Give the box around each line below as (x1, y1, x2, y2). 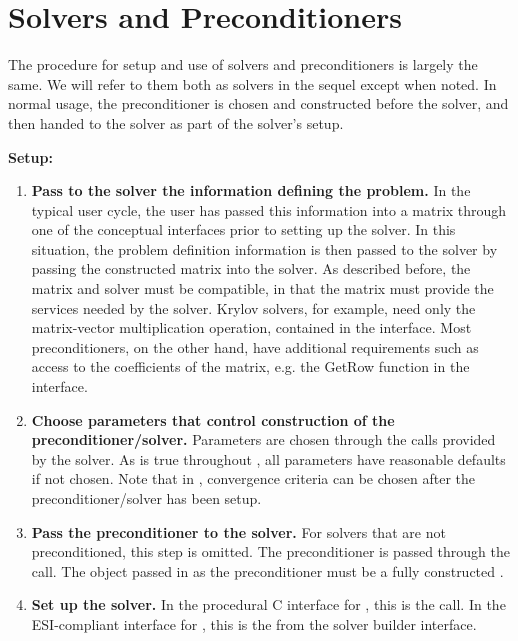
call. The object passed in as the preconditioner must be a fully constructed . (31, 560, 504, 581)
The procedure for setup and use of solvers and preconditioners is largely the (8, 54, 478, 75)
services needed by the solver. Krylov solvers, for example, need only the (31, 297, 476, 318)
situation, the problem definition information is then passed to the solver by (31, 238, 498, 259)
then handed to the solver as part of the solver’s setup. (8, 112, 344, 133)
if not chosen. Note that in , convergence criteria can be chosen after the (31, 468, 476, 489)
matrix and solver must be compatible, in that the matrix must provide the (31, 278, 494, 299)
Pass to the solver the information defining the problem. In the (31, 180, 471, 201)
